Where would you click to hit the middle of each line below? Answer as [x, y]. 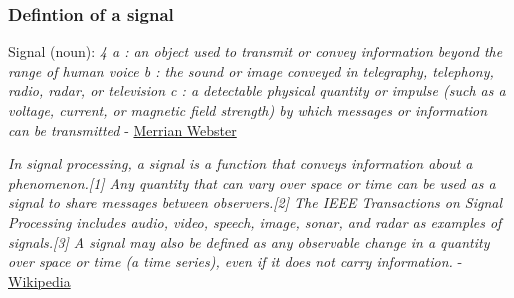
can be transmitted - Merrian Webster [122, 129]
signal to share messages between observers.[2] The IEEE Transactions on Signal [255, 202]
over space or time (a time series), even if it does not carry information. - [235, 261]
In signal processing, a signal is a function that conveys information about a [240, 163]
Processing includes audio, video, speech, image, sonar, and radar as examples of [255, 221]
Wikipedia [39, 280]
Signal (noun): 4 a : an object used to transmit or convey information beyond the [255, 51]
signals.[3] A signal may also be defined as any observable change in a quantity [249, 241]
